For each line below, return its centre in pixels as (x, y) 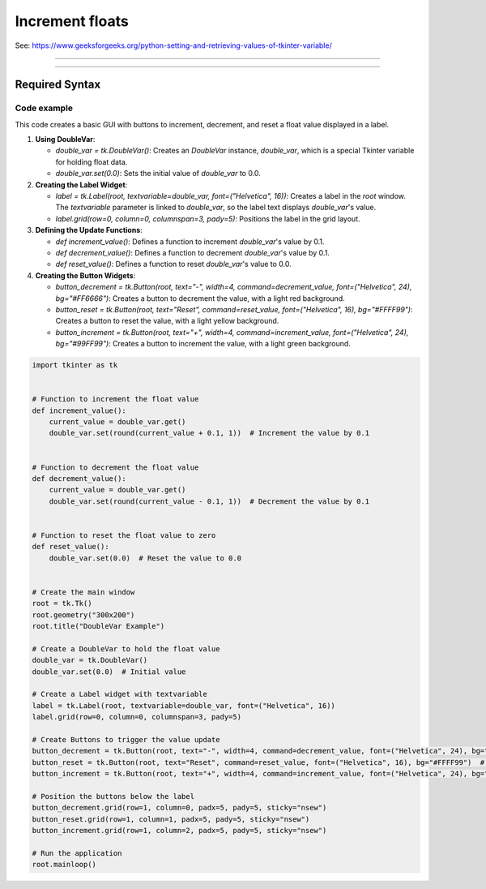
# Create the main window (83, 592)
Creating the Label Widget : (81, 185)
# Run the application (77, 853)
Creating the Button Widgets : (85, 275)
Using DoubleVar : (65, 140)
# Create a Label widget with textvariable (120, 694)
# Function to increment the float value (115, 399)
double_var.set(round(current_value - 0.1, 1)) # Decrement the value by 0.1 (209, 501)
